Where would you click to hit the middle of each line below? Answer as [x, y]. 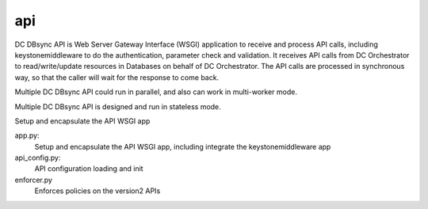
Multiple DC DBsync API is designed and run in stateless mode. [118, 106]
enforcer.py [34, 180]
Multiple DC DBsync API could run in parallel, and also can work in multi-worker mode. [156, 92]
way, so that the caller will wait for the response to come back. [117, 77]
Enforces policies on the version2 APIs [97, 191]
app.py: [27, 135]
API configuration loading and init [89, 169]
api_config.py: [38, 158]
